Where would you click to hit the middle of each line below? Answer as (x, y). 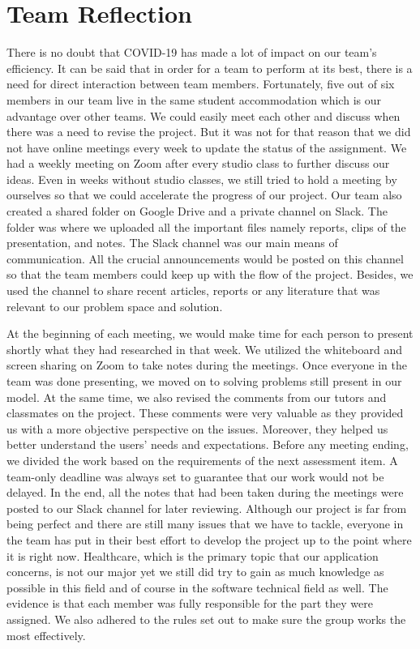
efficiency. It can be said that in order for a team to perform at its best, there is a (210, 68)
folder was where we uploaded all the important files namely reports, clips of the (206, 226)
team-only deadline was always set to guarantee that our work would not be (195, 476)
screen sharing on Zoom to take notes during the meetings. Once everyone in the (207, 365)
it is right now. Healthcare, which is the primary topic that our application (193, 555)
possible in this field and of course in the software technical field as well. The (197, 587)
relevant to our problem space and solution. (115, 306)
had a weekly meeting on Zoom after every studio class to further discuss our (198, 163)
